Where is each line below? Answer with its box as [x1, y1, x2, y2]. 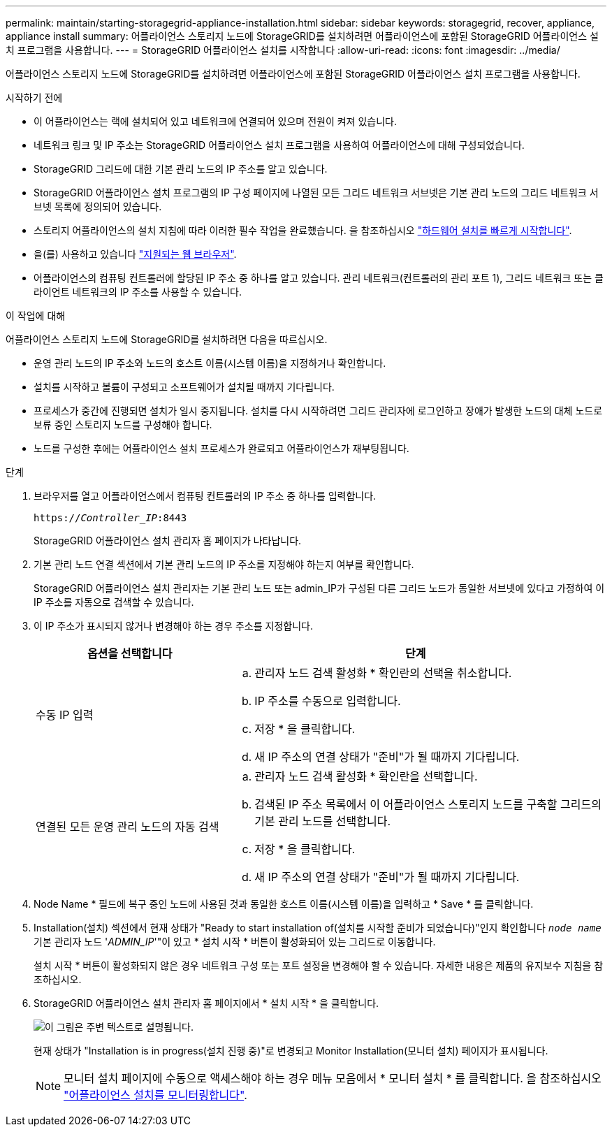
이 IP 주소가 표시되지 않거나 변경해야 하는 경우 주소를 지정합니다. [34, 620, 313, 632]
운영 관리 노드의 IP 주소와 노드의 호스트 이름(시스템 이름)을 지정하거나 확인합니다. [34, 357, 386, 369]
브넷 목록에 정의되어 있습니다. [34, 201, 162, 212]
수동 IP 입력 [36, 708, 94, 722]
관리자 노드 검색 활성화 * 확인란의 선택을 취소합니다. [254, 666, 512, 680]
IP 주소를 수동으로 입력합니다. [254, 694, 401, 708]
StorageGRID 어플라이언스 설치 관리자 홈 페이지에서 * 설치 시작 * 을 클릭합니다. [34, 997, 379, 1009]
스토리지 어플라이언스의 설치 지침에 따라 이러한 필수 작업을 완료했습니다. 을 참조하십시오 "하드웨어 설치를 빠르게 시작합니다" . [34, 224, 572, 236]
